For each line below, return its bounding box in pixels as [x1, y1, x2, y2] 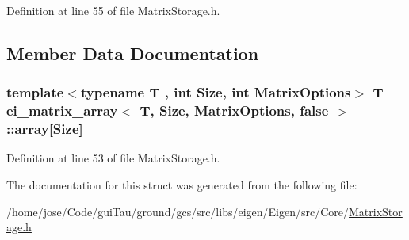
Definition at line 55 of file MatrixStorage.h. [6, 2, 220, 18]
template [6, 82, 64, 102]
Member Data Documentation [6, 40, 259, 65]
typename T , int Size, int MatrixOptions [80, 82, 351, 102]
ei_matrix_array [6, 101, 118, 120]
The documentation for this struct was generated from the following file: [6, 177, 357, 193]
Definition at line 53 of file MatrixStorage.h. [6, 150, 220, 166]
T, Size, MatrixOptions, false [140, 101, 329, 120]
